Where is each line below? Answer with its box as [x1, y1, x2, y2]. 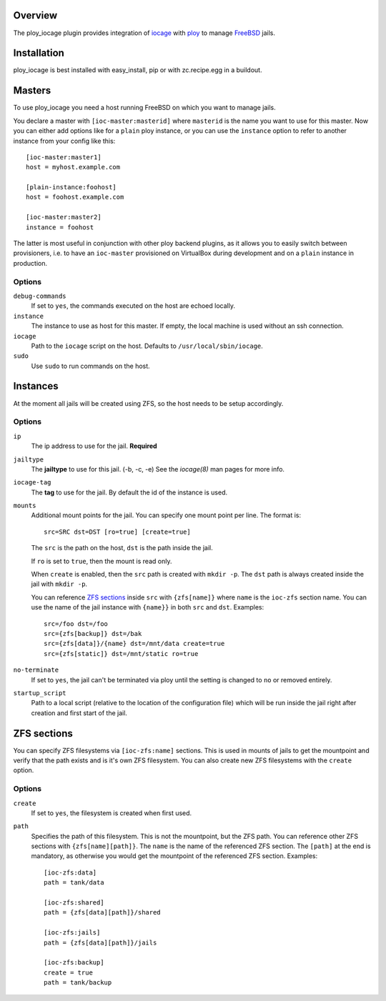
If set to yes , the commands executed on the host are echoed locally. [31, 302, 236, 310]
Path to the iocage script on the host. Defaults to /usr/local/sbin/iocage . [31, 342, 264, 350]
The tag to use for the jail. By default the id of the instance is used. [31, 488, 228, 497]
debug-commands [13, 292, 67, 300]
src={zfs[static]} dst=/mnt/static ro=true [44, 649, 199, 657]
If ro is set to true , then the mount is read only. [31, 557, 172, 565]
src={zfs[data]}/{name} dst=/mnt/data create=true [44, 639, 225, 648]
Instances [13, 380, 59, 392]
